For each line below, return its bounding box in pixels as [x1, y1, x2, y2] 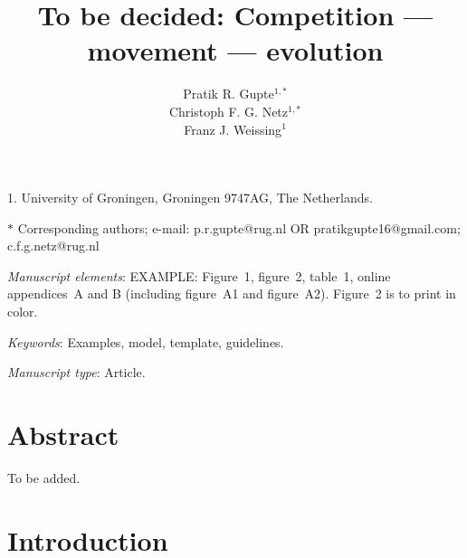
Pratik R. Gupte [183, 84, 274, 103]
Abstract [7, 416, 119, 453]
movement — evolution [87, 32, 384, 69]
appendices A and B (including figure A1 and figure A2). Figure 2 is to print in [7, 284, 456, 303]
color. [7, 302, 38, 321]
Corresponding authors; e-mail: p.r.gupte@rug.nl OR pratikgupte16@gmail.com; [17, 218, 461, 237]
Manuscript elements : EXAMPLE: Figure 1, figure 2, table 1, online [7, 266, 391, 285]
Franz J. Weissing [184, 119, 282, 138]
